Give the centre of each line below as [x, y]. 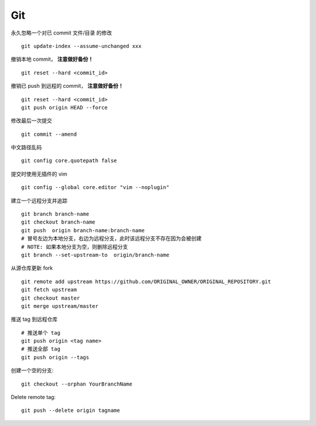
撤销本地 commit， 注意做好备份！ [52, 59]
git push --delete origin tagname [71, 410]
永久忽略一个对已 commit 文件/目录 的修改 [61, 33]
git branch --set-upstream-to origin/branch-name [95, 255]
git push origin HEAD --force [65, 107]
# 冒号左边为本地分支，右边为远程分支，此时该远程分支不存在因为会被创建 [111, 239]
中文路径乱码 [26, 147]
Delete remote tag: [33, 397]
